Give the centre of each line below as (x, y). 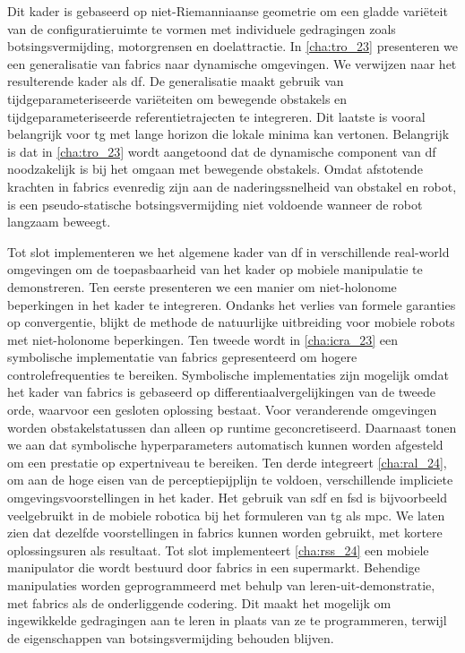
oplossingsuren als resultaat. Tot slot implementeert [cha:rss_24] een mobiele (218, 550)
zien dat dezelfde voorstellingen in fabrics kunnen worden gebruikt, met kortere (225, 533)
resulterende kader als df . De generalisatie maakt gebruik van (176, 81)
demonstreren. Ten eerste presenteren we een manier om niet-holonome (202, 286)
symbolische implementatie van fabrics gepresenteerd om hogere (182, 357)
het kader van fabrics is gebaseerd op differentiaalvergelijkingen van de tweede (221, 392)
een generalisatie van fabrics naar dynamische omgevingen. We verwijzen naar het (232, 63)
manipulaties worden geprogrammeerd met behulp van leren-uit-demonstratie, (221, 585)
